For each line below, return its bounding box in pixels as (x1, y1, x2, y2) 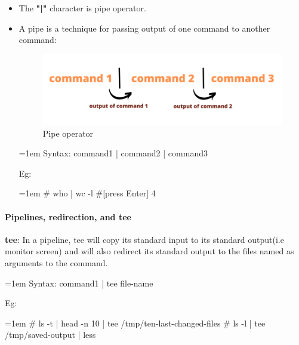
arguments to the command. (5, 257, 108, 269)
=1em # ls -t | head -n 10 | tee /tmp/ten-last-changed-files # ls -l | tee (5, 316, 266, 329)
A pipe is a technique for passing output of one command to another (19, 21, 270, 34)
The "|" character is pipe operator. (19, 2, 146, 14)
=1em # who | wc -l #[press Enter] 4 (19, 187, 156, 199)
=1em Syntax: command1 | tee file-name (5, 276, 153, 289)
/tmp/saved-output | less (5, 328, 96, 341)
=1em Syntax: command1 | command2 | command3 (19, 147, 208, 159)
